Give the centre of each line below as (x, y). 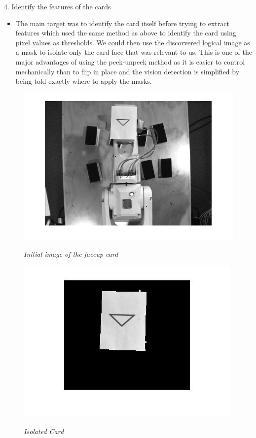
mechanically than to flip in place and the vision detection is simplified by (128, 71)
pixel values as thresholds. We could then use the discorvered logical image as (133, 42)
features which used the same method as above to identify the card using (126, 33)
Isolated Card (44, 431)
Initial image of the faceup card (71, 253)
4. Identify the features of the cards (57, 6)
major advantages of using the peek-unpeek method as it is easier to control (130, 61)
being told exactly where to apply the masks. (84, 81)
